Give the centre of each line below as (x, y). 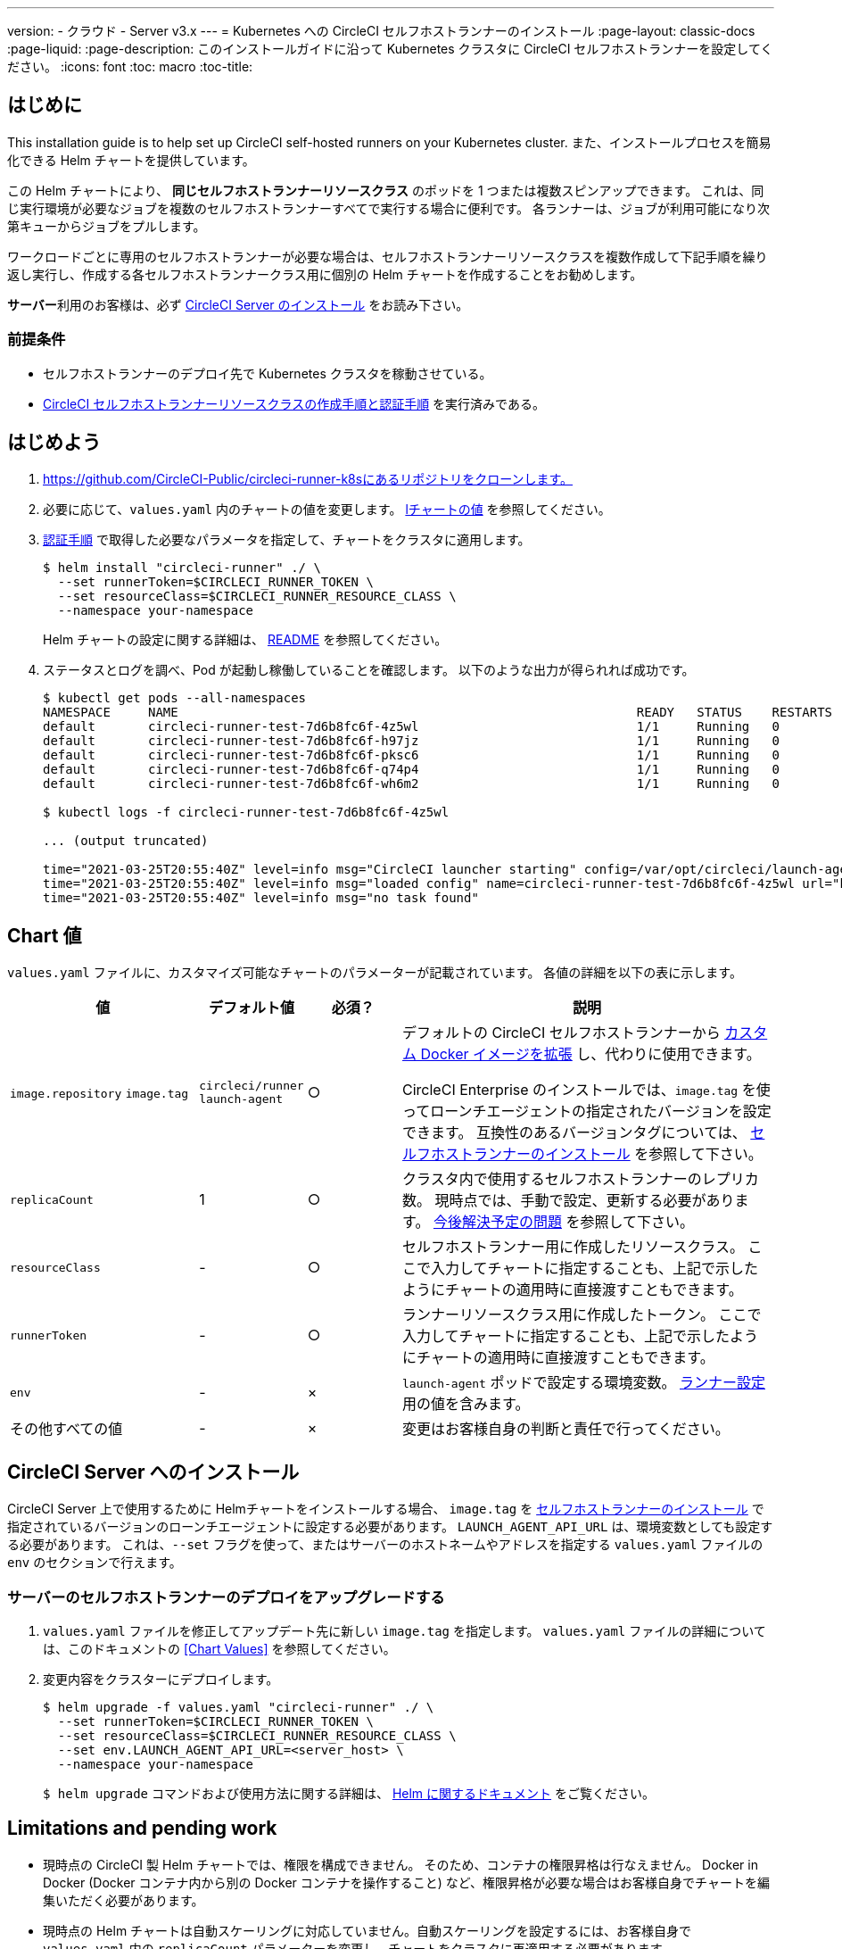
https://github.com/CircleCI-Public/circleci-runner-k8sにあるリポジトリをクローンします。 (308, 479)
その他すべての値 (66, 1429)
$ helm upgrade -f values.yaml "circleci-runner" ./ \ (239, 1707)
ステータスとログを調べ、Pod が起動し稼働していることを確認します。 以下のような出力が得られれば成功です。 (369, 670)
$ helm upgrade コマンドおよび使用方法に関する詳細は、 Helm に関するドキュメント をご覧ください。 (349, 1793)
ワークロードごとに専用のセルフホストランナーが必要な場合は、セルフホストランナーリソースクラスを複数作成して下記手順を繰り (388, 256)
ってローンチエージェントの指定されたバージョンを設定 (587, 1111)
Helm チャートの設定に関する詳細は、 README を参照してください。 (245, 640)
